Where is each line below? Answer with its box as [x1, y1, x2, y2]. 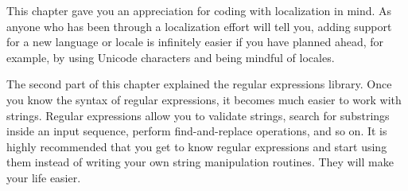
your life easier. [6, 169, 81, 185]
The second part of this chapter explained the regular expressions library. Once [6, 76, 392, 92]
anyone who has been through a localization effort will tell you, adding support [6, 18, 392, 34]
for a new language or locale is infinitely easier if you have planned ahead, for [6, 33, 383, 50]
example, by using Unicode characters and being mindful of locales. [6, 49, 335, 65]
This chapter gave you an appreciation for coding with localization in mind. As [6, 2, 392, 18]
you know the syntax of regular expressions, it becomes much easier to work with [6, 91, 402, 107]
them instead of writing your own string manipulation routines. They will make [6, 154, 394, 170]
